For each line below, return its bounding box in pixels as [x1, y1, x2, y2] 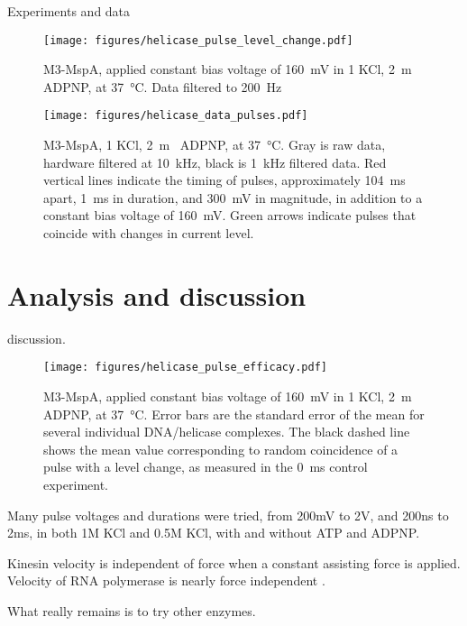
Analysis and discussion [7, 276, 307, 313]
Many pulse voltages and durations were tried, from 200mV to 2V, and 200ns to [7, 505, 449, 524]
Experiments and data [7, 2, 131, 20]
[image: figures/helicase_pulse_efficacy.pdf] [43, 361, 327, 374]
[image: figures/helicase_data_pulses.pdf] [43, 109, 308, 123]
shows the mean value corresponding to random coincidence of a [43, 439, 398, 458]
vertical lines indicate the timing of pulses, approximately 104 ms [43, 170, 406, 189]
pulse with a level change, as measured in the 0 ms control [43, 457, 368, 476]
